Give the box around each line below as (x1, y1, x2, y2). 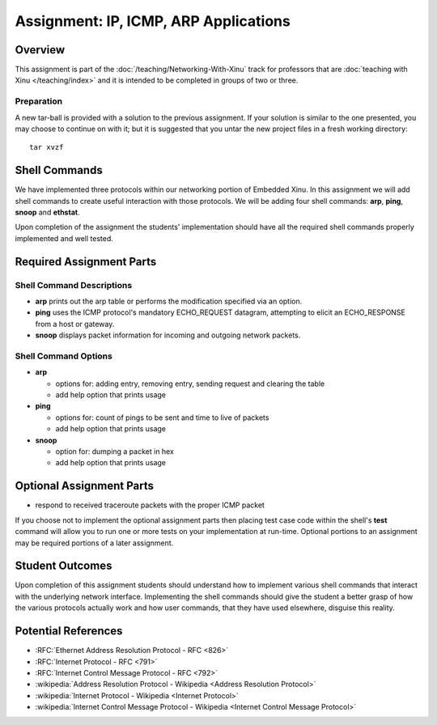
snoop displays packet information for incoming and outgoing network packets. (35, 330, 301, 340)
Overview (15, 43, 66, 57)
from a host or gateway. (35, 319, 115, 329)
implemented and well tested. (15, 233, 113, 243)
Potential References (15, 624, 123, 638)
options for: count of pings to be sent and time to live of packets (55, 413, 269, 422)
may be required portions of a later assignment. (15, 538, 174, 548)
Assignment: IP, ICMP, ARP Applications (15, 12, 291, 30)
